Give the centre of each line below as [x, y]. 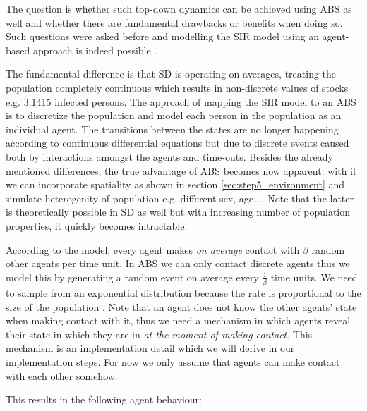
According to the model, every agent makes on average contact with [153, 249]
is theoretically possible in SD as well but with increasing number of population [178, 212]
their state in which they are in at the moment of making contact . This [159, 334]
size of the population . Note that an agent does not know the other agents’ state [181, 306]
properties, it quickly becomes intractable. [97, 225]
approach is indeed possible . [95, 50]
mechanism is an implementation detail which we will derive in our [150, 348]
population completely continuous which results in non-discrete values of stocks [177, 87]
